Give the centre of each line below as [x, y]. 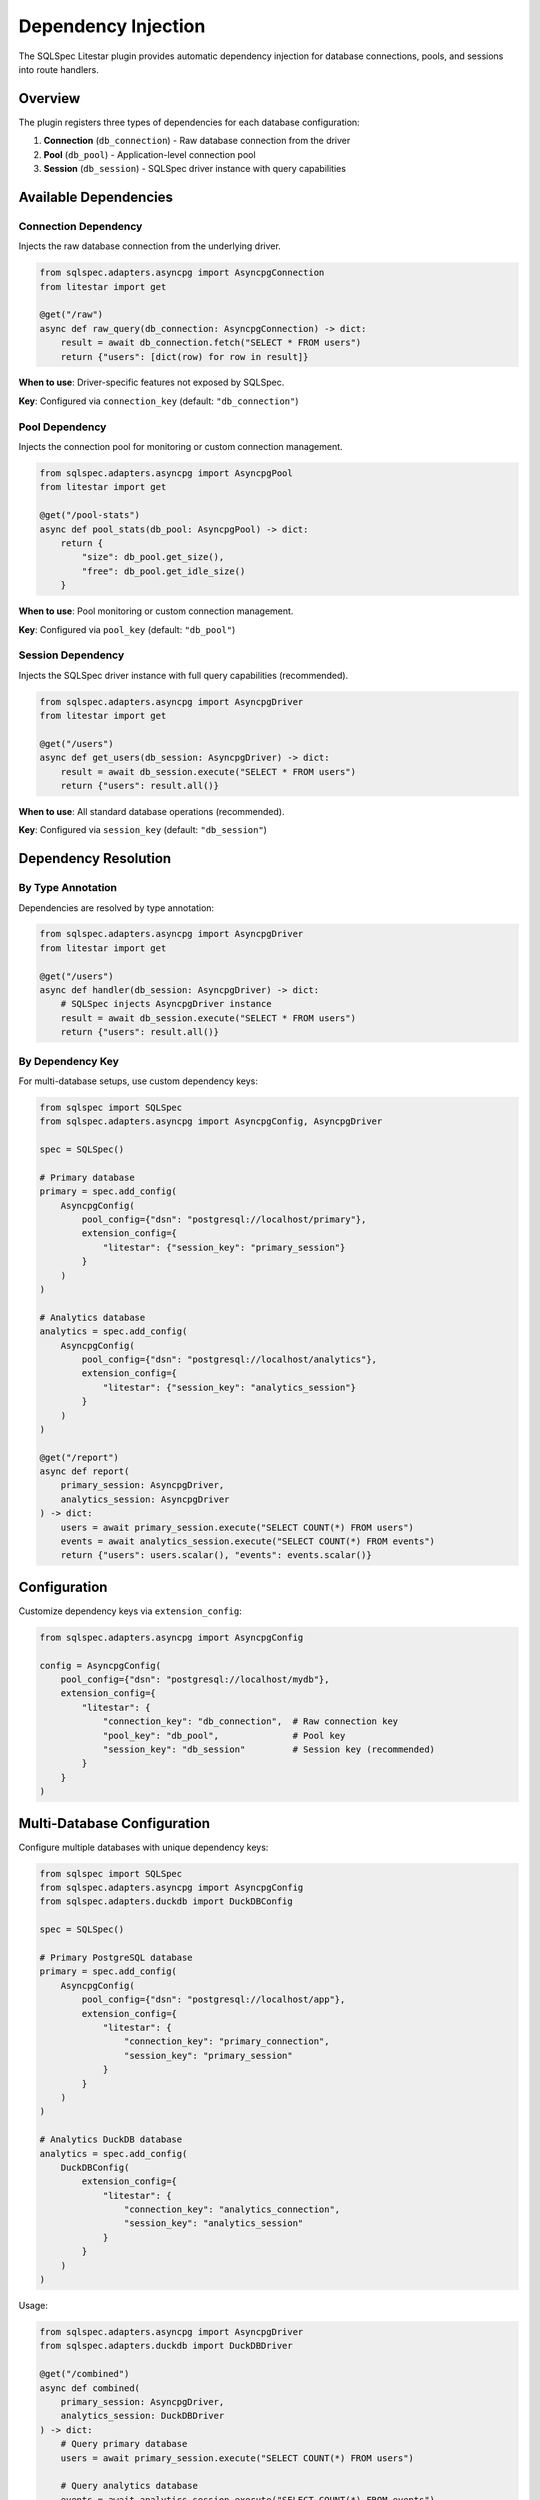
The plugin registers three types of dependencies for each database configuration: [189, 122]
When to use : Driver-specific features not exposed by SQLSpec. [151, 382]
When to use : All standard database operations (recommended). [151, 811]
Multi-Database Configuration [114, 1823]
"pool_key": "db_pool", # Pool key [224, 1735]
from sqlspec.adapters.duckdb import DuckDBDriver [166, 2346]
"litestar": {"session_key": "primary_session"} [224, 1247]
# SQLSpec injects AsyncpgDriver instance [166, 1004]
